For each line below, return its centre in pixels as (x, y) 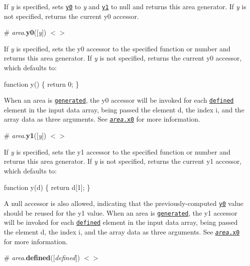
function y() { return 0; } (41, 84)
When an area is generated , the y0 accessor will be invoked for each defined (119, 100)
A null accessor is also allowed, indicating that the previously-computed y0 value (124, 203)
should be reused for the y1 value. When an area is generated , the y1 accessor (121, 212)
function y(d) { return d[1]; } (47, 187)
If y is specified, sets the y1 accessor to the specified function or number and (117, 151)
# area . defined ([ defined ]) (42, 258)
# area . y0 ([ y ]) (25, 32)
